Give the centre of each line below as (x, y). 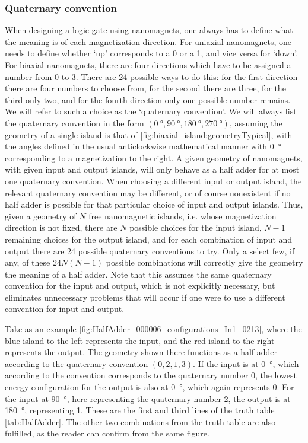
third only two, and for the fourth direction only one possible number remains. (148, 99)
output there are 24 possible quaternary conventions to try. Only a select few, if (150, 251)
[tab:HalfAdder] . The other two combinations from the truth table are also (140, 421)
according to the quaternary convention (77, 363)
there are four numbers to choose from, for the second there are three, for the (145, 88)
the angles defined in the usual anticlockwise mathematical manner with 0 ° (143, 146)
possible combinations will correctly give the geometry (204, 262)
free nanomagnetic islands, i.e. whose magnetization (182, 216)
